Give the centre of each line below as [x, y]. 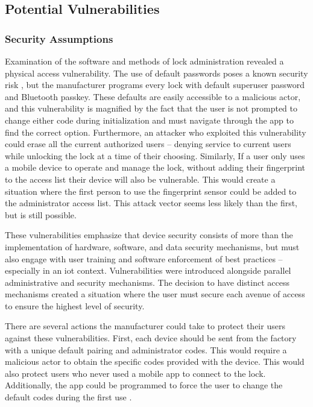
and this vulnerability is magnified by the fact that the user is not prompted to [151, 108]
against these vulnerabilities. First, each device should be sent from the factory [151, 338]
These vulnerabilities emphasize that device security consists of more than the [149, 235]
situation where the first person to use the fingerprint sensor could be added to [151, 191]
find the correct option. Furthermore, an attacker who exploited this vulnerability [156, 132]
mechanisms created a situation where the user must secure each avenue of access [155, 294]
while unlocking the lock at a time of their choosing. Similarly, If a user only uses [155, 155]
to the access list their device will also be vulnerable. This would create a [140, 179]
